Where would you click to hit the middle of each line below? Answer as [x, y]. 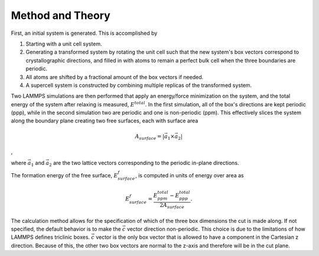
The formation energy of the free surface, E [64, 175]
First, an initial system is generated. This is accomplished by [84, 33]
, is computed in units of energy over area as [190, 175]
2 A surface [172, 206]
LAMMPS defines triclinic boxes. [51, 237]
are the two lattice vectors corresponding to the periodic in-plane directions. [146, 163]
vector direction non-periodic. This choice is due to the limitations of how [216, 229]
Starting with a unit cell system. [64, 44]
